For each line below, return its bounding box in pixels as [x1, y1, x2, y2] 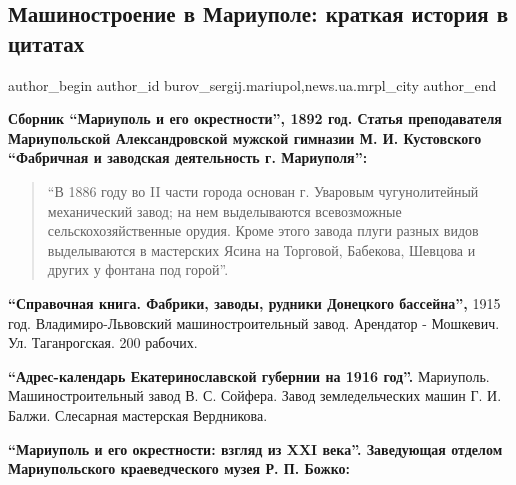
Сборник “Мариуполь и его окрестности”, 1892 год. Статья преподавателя [8, 108, 502, 129]
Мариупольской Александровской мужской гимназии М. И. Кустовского [8, 127, 482, 148]
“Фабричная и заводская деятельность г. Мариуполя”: [8, 147, 368, 168]
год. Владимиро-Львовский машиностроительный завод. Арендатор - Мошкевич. [8, 312, 500, 333]
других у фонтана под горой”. [47, 259, 229, 280]
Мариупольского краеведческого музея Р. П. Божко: [8, 458, 350, 479]
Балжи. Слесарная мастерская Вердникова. [8, 404, 268, 425]
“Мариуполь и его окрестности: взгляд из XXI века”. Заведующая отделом [8, 438, 503, 459]
